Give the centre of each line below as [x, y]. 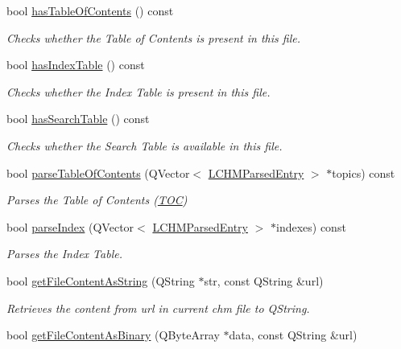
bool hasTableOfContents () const [90, 10]
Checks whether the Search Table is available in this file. [145, 145]
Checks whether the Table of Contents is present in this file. [153, 37]
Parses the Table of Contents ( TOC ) [97, 200]
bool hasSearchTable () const [78, 119]
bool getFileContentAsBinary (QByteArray [113, 335]
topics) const [364, 172]
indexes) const [311, 226]
